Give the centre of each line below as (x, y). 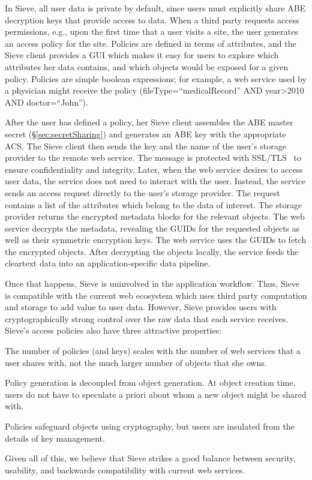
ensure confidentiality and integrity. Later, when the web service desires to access (154, 169)
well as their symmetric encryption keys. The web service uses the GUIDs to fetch (156, 240)
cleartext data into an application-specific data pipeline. (108, 263)
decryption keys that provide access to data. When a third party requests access (152, 19)
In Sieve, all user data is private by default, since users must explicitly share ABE (155, 8)
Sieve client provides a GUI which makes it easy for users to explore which (142, 55)
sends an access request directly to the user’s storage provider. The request (142, 192)
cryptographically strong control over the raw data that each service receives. (147, 318)
